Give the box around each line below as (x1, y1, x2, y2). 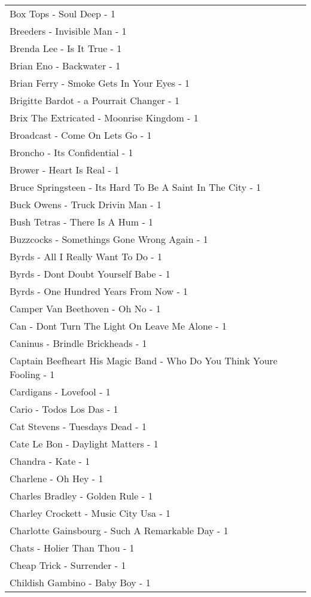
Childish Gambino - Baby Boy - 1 (10, 575, 151, 589)
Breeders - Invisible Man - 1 (10, 24, 127, 38)
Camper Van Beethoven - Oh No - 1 (10, 301, 161, 315)
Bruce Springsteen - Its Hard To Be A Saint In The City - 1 (10, 180, 261, 194)
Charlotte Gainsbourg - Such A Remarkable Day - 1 (10, 523, 228, 537)
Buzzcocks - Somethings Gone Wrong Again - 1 (10, 232, 208, 246)
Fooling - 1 (10, 367, 55, 381)
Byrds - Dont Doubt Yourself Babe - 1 (10, 267, 170, 281)
